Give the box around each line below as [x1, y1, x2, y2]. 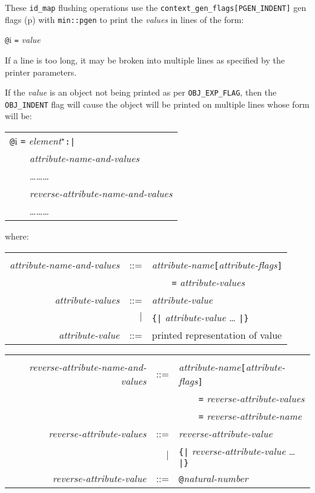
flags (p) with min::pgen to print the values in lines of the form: [5, 13, 244, 25]
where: [5, 230, 29, 243]
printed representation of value [151, 327, 282, 342]
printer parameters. [5, 65, 77, 78]
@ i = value [5, 33, 41, 46]
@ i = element [10, 134, 62, 148]
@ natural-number [179, 471, 248, 485]
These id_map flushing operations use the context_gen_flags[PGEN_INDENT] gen [5, 1, 307, 13]
